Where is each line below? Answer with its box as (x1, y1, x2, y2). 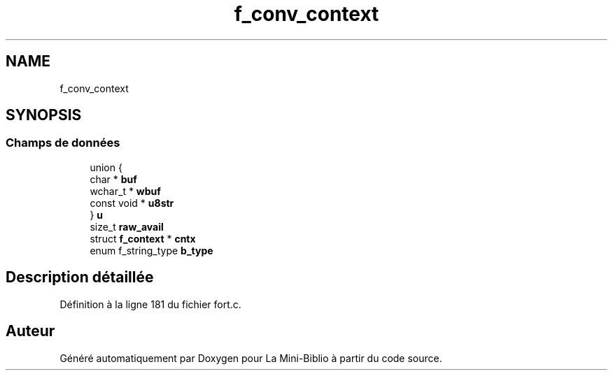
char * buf (90, 173, 137, 185)
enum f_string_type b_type (90, 244, 213, 256)
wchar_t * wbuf (90, 185, 161, 197)
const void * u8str (90, 196, 174, 209)
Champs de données (6, 136, 120, 150)
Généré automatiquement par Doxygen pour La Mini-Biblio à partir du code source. (59, 352, 442, 364)
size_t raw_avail (90, 220, 164, 233)
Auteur (6, 322, 55, 340)
